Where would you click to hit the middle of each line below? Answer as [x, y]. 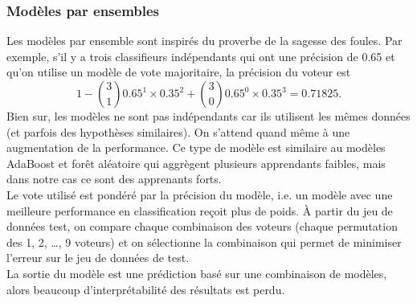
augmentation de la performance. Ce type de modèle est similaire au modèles [196, 147]
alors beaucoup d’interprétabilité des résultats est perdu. [146, 289]
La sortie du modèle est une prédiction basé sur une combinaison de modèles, [197, 273]
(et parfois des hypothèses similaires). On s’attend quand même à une [178, 131]
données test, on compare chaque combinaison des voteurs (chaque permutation [202, 226]
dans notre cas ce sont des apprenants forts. [114, 179]
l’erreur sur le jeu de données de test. [98, 258]
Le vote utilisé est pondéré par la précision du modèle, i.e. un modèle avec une [200, 194]
